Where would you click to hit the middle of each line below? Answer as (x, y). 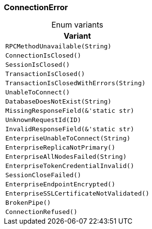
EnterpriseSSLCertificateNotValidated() (77, 194)
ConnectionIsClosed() (43, 56)
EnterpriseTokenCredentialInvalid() (70, 166)
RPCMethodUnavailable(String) (59, 46)
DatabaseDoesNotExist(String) (59, 102)
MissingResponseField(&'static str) (70, 111)
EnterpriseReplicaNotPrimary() (60, 148)
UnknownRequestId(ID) (43, 120)
